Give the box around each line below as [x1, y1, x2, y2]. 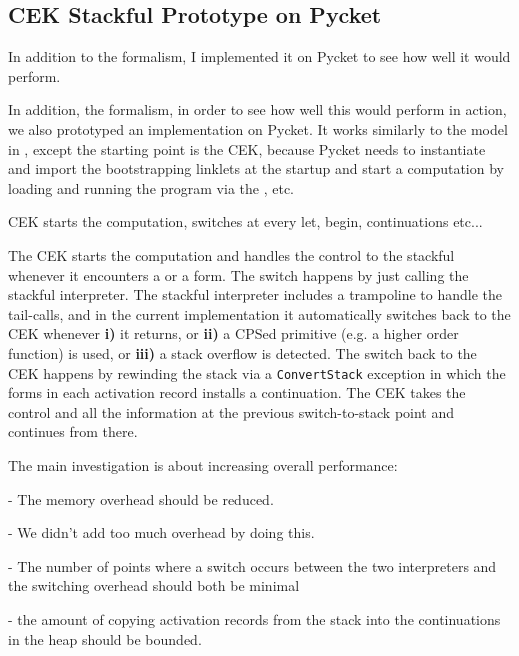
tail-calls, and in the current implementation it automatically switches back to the [8, 303, 511, 324]
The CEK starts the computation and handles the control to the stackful [8, 244, 455, 265]
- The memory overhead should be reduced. [8, 488, 274, 509]
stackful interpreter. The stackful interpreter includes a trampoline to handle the [8, 284, 503, 305]
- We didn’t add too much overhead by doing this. [8, 522, 315, 543]
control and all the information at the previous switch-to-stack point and [8, 401, 455, 422]
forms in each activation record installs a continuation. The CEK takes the [8, 382, 466, 403]
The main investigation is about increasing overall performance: [8, 454, 398, 475]
